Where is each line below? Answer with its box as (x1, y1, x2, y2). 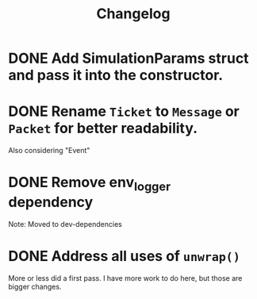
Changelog (96, 5, 171, 23)
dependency (8, 193, 94, 211)
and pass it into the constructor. (8, 67, 224, 84)
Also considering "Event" (8, 146, 90, 155)
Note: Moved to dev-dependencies (8, 219, 123, 228)
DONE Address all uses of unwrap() (8, 247, 240, 265)
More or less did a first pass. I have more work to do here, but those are (8, 273, 243, 282)
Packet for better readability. (8, 120, 198, 137)
